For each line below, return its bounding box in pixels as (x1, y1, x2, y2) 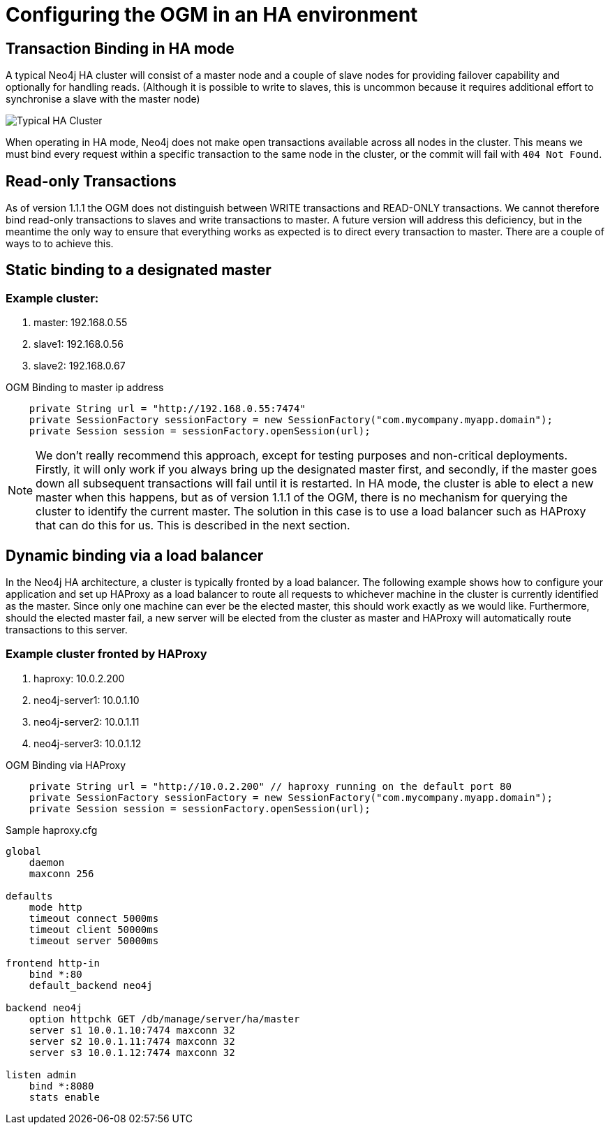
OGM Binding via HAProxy (6, 758, 126, 771)
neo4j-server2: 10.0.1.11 (34, 715, 140, 728)
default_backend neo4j (29, 979, 153, 991)
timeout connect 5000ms (29, 912, 159, 924)
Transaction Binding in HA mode (6, 39, 235, 57)
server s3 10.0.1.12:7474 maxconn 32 (29, 1046, 235, 1058)
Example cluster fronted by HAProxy (6, 647, 207, 661)
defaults (6, 890, 53, 902)
